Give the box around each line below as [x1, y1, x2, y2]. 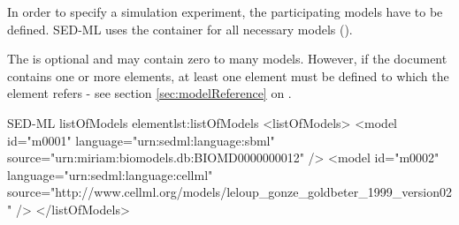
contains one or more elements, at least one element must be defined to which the [7, 66, 449, 85]
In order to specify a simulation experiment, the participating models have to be [7, 3, 443, 20]
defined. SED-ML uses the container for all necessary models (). [7, 19, 353, 38]
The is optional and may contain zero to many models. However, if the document [7, 49, 448, 68]
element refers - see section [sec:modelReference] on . [7, 84, 292, 102]
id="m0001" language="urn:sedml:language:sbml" [7, 131, 275, 149]
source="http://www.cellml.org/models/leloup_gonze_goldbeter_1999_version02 [7, 183, 453, 201]
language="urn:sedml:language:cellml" [7, 165, 213, 184]
